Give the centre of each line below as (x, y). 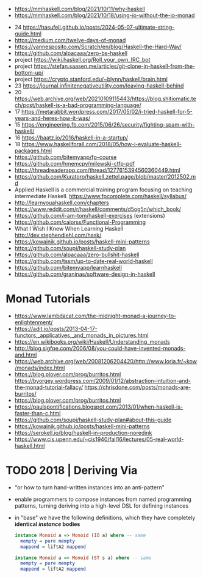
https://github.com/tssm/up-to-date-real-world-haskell (84, 261)
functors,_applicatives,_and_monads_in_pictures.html (81, 335)
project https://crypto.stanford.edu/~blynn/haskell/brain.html (91, 79)
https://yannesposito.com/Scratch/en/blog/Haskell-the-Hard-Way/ (98, 46)
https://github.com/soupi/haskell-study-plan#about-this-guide (93, 420)
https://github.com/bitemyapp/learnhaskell (68, 268)
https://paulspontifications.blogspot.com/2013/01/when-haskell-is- (99, 407)
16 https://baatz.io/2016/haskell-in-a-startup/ (71, 138)
